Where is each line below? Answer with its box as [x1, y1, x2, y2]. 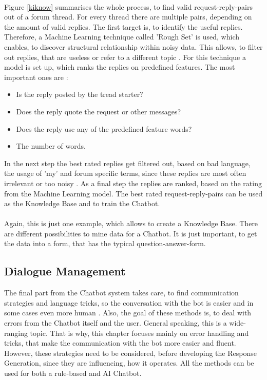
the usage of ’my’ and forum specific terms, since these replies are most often [4, 168, 246, 178]
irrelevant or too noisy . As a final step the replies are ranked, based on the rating [4, 177, 262, 188]
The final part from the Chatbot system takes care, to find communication [4, 287, 239, 298]
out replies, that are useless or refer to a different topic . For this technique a [4, 51, 246, 62]
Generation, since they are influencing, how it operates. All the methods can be [4, 357, 254, 368]
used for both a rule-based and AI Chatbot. [4, 368, 142, 378]
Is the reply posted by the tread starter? [16, 89, 143, 99]
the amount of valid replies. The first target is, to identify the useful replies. [4, 21, 243, 32]
